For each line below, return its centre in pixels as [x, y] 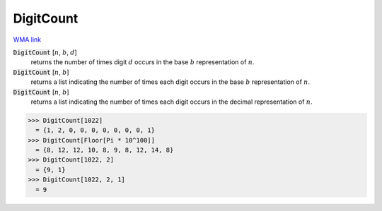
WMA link [27, 40]
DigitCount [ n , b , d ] [45, 52]
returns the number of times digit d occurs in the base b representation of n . [143, 62]
